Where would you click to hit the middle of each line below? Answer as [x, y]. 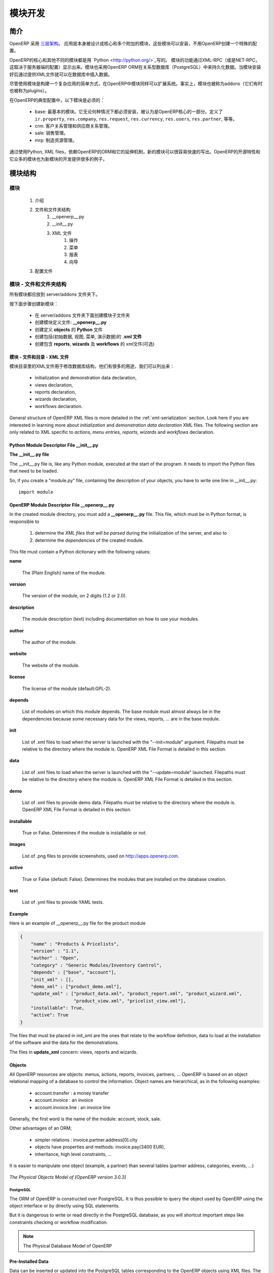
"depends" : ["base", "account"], [74, 972]
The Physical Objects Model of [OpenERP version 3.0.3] [68, 1177]
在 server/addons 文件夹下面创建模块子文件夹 [82, 315]
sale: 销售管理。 [52, 133]
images [17, 844]
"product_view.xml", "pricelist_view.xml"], [130, 1001]
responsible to [24, 521]
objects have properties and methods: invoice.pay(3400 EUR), [100, 1147]
